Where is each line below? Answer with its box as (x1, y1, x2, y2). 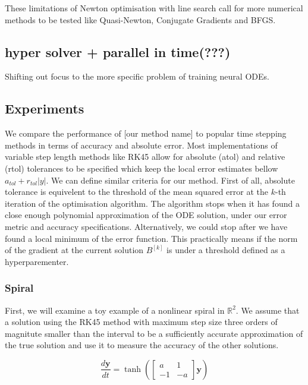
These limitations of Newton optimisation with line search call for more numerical (5, 2, 303, 14)
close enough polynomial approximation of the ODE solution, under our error (5, 209, 287, 221)
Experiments (5, 99, 84, 118)
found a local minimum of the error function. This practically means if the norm (5, 232, 298, 244)
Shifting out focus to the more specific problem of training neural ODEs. (5, 70, 269, 83)
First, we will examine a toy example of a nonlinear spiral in (5, 304, 225, 316)
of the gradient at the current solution (5, 244, 144, 256)
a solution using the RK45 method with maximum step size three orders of (5, 315, 278, 328)
